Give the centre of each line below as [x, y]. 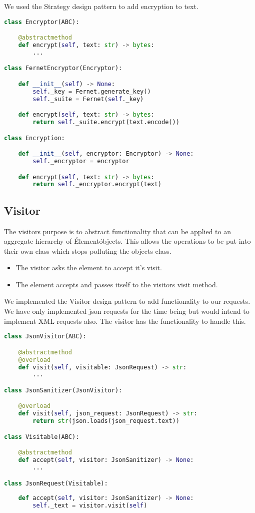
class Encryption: [34, 138]
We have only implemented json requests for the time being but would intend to [127, 311]
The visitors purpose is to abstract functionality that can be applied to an [117, 231]
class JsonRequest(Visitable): [56, 483]
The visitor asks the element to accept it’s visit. [89, 268]
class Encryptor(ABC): [42, 22]
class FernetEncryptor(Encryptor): [63, 68]
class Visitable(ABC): [42, 437]
